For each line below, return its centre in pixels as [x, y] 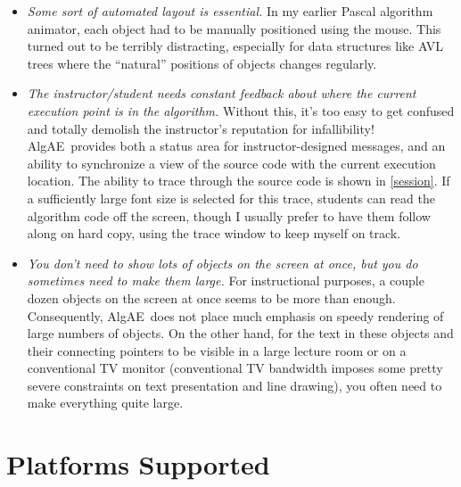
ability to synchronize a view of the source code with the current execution [231, 163]
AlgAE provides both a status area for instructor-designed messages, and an [236, 146]
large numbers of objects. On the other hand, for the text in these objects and [240, 333]
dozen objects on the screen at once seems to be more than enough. [211, 297]
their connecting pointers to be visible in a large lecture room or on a [217, 350]
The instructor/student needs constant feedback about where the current [222, 93]
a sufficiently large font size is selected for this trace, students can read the [231, 198]
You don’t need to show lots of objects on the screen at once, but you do [222, 263]
